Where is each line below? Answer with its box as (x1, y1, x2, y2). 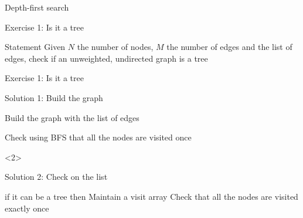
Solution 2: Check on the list (5, 170, 108, 183)
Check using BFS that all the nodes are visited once (5, 131, 192, 143)
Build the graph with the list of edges (5, 111, 139, 123)
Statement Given (5, 41, 66, 53)
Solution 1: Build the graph (5, 91, 103, 103)
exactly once (5, 202, 49, 214)
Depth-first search (5, 1, 69, 13)
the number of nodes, (77, 41, 154, 53)
